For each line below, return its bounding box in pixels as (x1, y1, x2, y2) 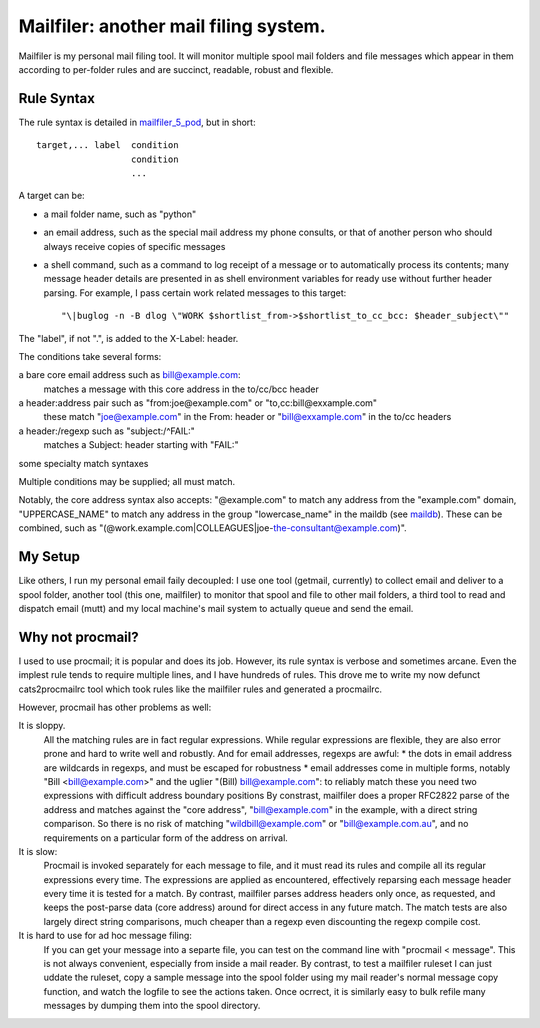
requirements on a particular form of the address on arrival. (43, 831, 289, 844)
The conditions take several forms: (18, 350, 162, 362)
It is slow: (18, 845, 58, 857)
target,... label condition (36, 140, 179, 151)
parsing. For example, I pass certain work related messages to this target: (43, 286, 347, 299)
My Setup (18, 548, 80, 565)
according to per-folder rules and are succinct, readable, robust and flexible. (18, 63, 334, 75)
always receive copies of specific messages (43, 240, 226, 252)
